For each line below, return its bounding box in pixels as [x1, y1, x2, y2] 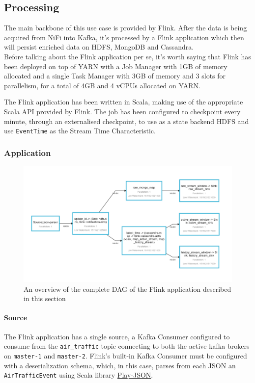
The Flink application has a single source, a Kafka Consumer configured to [4, 331, 230, 341]
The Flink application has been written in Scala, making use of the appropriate [4, 97, 243, 107]
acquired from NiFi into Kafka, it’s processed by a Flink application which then [4, 32, 244, 42]
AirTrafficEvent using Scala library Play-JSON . [4, 370, 153, 380]
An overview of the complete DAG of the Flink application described [24, 283, 231, 294]
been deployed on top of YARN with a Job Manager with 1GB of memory [4, 61, 227, 71]
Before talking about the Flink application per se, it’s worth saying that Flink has [4, 51, 251, 61]
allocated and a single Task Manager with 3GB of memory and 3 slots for [4, 71, 226, 81]
